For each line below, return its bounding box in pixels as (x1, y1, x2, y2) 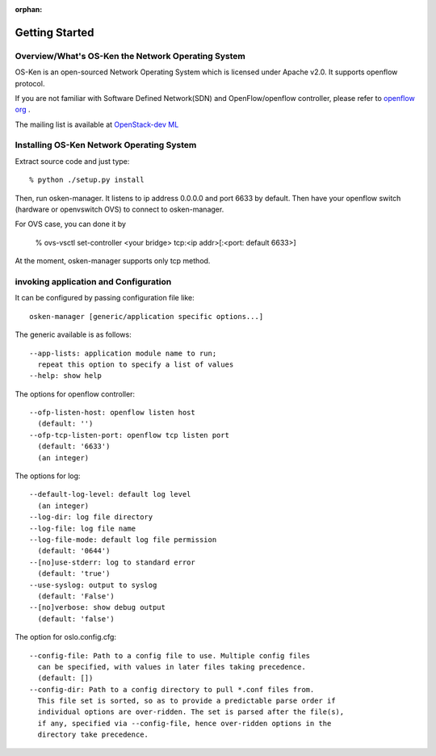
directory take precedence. (37, 730, 149, 739)
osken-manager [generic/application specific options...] (29, 312, 264, 321)
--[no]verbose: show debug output (29, 603, 166, 612)
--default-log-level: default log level (29, 489, 191, 499)
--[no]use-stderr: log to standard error (29, 557, 195, 567)
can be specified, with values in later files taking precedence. (37, 662, 306, 671)
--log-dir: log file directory (29, 513, 153, 522)
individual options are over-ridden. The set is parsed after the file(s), (37, 708, 345, 716)
